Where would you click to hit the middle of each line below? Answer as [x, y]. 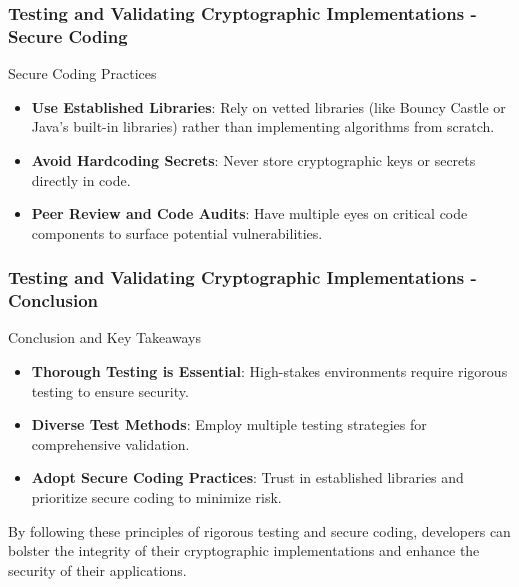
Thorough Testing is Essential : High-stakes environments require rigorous [269, 371]
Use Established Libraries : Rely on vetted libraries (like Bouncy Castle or [268, 106]
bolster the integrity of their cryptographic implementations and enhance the [244, 550]
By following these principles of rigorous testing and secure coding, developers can [259, 530]
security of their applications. [97, 569]
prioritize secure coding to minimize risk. [156, 497]
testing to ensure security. [110, 390]
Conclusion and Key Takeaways [105, 337]
